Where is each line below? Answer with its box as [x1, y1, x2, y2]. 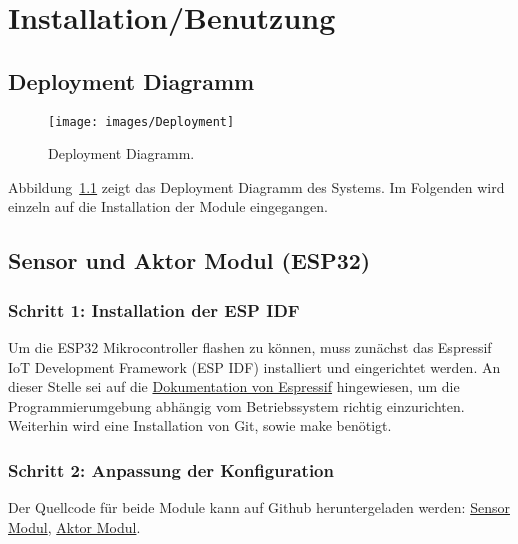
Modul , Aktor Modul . [8, 516, 141, 537]
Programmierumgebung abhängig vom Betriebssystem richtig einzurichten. [8, 395, 465, 416]
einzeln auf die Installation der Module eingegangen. [8, 196, 328, 217]
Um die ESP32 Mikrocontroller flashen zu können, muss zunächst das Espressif [8, 337, 492, 358]
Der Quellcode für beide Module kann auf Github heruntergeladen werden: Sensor [8, 497, 510, 518]
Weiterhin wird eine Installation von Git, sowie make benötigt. [8, 415, 392, 436]
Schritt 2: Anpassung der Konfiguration [8, 457, 334, 482]
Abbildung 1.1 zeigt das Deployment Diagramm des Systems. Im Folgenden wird [8, 176, 505, 197]
